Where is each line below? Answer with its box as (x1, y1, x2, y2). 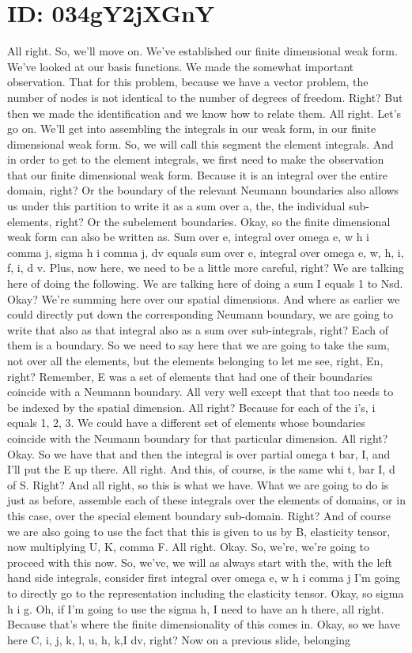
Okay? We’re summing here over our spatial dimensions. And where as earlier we (7, 290, 400, 307)
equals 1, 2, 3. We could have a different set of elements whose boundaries (7, 414, 365, 431)
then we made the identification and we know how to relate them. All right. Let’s (7, 104, 402, 121)
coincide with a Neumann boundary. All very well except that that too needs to (7, 383, 394, 400)
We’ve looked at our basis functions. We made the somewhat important (7, 58, 354, 74)
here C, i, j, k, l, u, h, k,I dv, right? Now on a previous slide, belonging (7, 631, 350, 647)
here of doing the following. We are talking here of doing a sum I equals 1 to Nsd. (7, 275, 403, 292)
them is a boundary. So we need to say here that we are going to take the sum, (7, 337, 390, 353)
